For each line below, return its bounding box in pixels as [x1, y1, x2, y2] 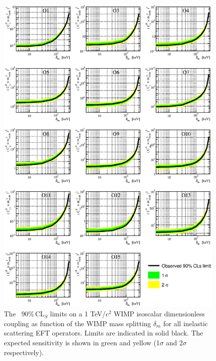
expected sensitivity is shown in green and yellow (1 [4, 337, 160, 347]
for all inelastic [163, 318, 208, 328]
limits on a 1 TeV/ [50, 309, 106, 319]
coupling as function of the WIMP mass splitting [4, 318, 151, 328]
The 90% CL [4, 309, 45, 319]
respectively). [4, 347, 44, 357]
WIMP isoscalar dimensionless [113, 309, 205, 319]
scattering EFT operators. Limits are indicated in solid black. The [4, 328, 203, 338]
